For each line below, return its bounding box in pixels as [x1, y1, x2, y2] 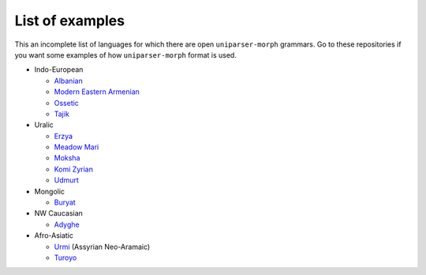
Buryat [54, 198, 77, 207]
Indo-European [34, 65, 84, 74]
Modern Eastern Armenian [54, 87, 140, 96]
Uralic [34, 120, 54, 130]
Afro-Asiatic [34, 231, 74, 240]
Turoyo [54, 253, 77, 262]
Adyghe [54, 220, 80, 229]
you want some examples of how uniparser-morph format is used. [14, 50, 237, 59]
